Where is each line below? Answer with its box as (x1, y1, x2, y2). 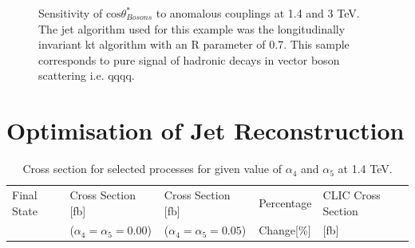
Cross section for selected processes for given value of (22, 160, 282, 177)
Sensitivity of (38, 5, 103, 21)
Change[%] (259, 222, 311, 238)
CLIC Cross (322, 186, 381, 203)
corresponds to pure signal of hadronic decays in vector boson (38, 51, 340, 68)
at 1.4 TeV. (338, 160, 393, 177)
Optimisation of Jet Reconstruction (6, 114, 405, 147)
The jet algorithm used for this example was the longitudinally (38, 20, 346, 37)
